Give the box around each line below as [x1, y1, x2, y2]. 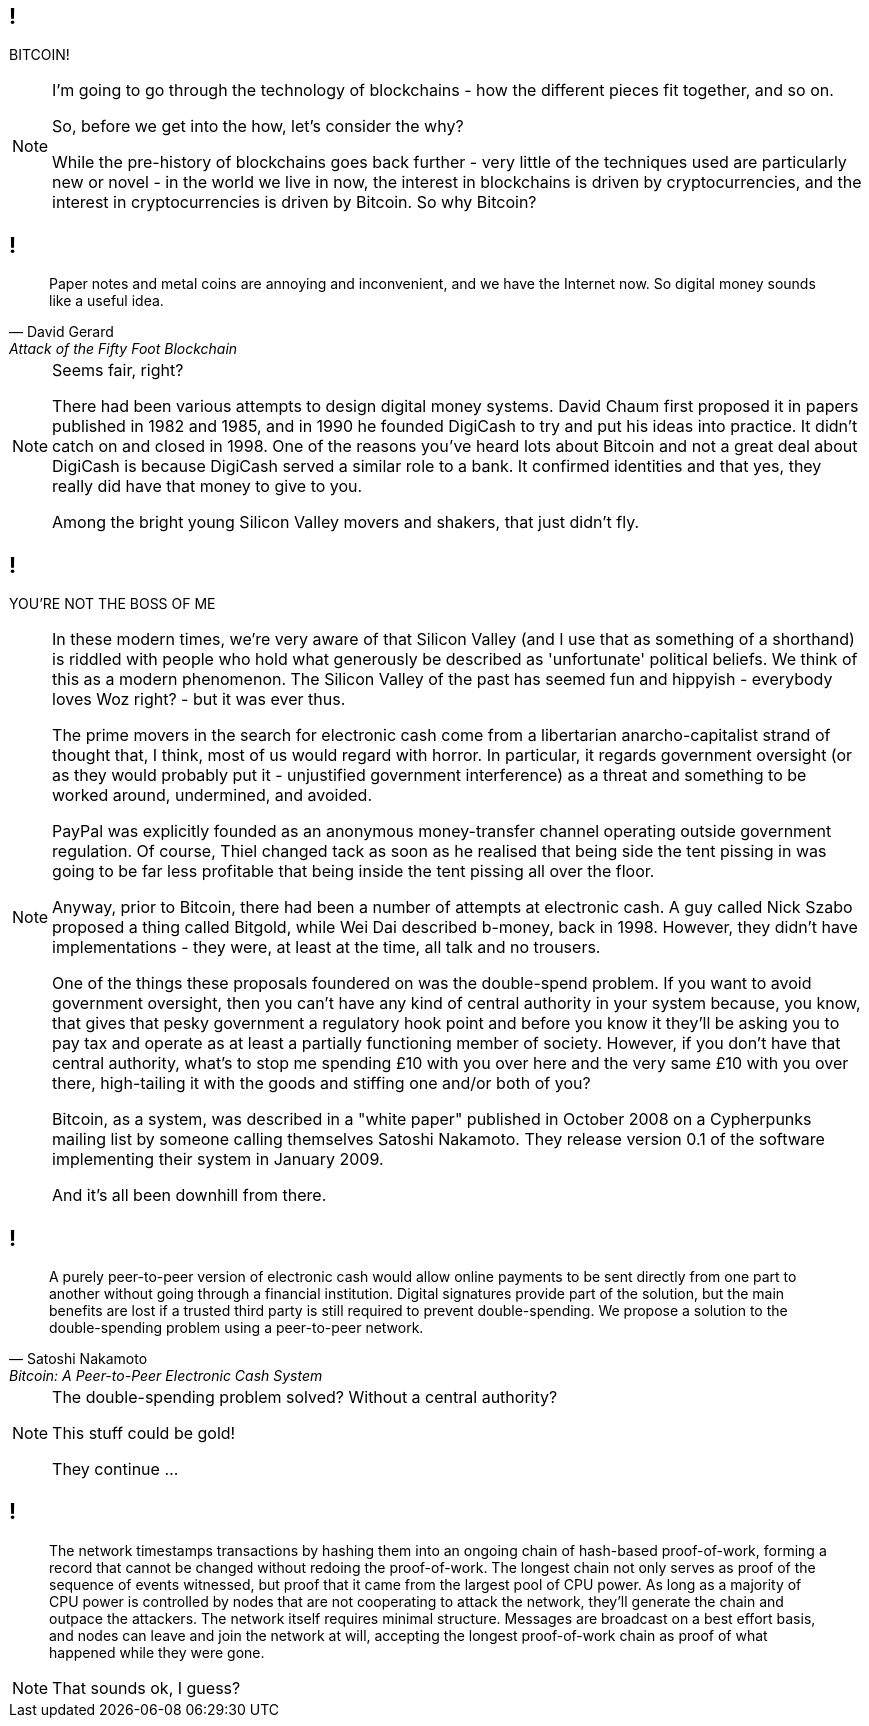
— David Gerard [9, 323, 114, 341]
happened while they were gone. [49, 1643, 265, 1661]
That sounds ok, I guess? [52, 1677, 241, 1698]
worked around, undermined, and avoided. [52, 785, 372, 806]
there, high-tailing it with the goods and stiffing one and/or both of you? [52, 1073, 591, 1094]
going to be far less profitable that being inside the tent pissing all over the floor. [52, 861, 655, 882]
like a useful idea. [49, 292, 164, 310]
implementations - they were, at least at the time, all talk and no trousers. [52, 937, 601, 958]
